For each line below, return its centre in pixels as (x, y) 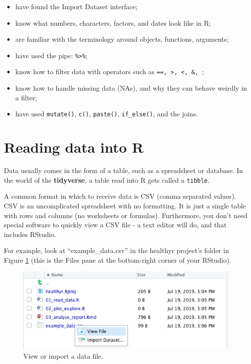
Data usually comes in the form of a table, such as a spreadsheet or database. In (124, 170)
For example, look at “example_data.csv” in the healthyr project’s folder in (117, 250)
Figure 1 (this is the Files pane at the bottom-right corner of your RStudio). (118, 260)
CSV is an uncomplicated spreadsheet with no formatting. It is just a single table (125, 205)
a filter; (26, 97)
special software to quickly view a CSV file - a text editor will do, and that (115, 225)
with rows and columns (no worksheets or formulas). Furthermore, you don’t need (126, 215)
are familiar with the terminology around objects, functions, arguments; (122, 39)
